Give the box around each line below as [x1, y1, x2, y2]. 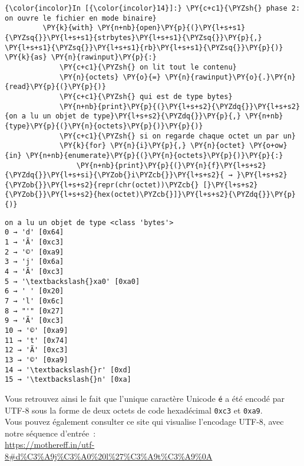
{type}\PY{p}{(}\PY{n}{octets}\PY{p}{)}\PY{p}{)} [5, 121, 203, 130]
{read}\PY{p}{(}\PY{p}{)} [5, 82, 106, 91]
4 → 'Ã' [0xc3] [5, 267, 64, 276]
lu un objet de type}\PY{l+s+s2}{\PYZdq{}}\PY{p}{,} [29, 112, 241, 121]
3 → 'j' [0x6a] [5, 257, 64, 266]
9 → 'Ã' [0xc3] [5, 316, 64, 325]
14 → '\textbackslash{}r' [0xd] [5, 365, 131, 374]
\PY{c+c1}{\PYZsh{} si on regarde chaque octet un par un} [60, 131, 296, 140]
